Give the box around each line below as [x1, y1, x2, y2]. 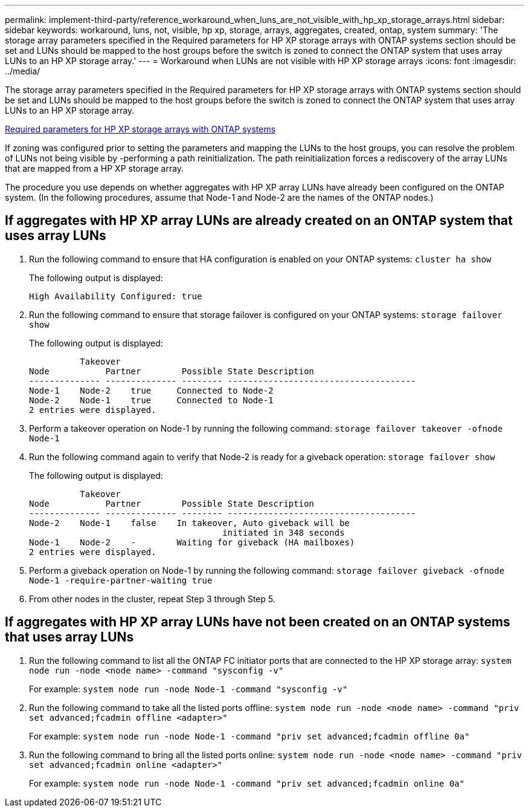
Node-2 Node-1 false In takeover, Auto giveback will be [29, 518, 350, 528]
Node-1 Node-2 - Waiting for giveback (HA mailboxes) [29, 537, 355, 547]
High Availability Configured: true [29, 291, 202, 301]
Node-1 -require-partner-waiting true [29, 575, 213, 585]
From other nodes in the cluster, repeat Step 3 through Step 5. [29, 593, 275, 604]
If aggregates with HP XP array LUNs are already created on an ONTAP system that [5, 213, 513, 229]
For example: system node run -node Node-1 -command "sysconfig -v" [29, 683, 348, 694]
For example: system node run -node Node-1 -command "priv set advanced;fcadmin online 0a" [29, 778, 465, 788]
